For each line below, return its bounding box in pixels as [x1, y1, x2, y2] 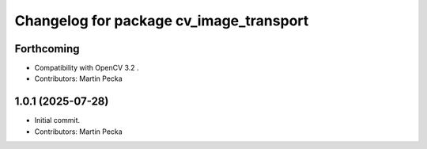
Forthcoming [14, 42, 80, 55]
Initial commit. [34, 116, 81, 125]
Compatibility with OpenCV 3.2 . [34, 63, 139, 73]
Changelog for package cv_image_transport [14, 12, 309, 29]
